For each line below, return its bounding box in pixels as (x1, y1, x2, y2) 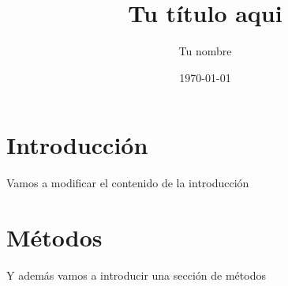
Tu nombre (178, 43, 232, 59)
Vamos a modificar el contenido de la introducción (6, 175, 249, 191)
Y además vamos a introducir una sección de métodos (6, 266, 266, 283)
